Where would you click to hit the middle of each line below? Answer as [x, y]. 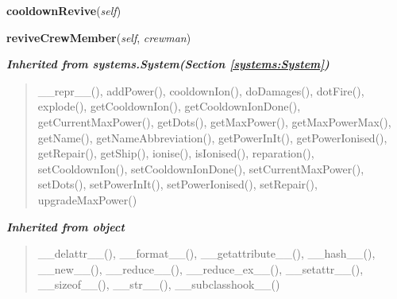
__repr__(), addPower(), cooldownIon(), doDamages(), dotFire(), [201, 90]
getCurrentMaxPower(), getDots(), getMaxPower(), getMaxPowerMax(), [214, 121]
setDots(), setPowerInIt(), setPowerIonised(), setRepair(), [177, 184]
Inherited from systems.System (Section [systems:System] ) [168, 64]
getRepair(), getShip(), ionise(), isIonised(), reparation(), [176, 153]
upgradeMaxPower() [87, 199]
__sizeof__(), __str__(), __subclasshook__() [159, 284]
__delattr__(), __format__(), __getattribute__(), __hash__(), [206, 253]
